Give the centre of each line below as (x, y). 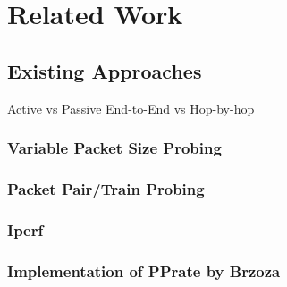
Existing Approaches (105, 70)
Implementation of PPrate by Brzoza (144, 270)
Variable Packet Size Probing (114, 148)
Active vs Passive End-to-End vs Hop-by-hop (131, 108)
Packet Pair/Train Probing (106, 188)
